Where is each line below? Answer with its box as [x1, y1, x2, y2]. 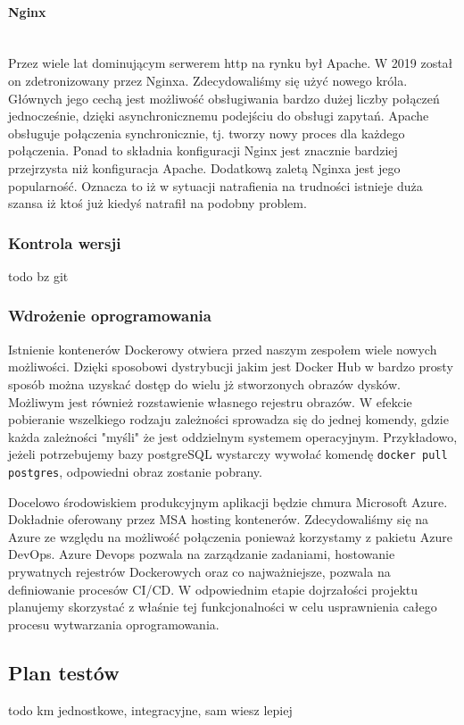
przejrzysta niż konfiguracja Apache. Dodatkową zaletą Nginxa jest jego [8, 158, 401, 177]
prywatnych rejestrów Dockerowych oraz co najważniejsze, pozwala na [8, 562, 391, 581]
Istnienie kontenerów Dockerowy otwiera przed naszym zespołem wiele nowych [8, 339, 437, 358]
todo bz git [8, 266, 69, 285]
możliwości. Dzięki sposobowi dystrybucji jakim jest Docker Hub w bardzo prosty [8, 357, 453, 376]
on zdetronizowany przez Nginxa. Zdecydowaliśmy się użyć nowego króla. [8, 71, 408, 89]
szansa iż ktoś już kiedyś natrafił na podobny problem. [8, 194, 307, 212]
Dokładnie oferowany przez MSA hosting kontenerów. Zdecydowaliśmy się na [8, 510, 429, 529]
